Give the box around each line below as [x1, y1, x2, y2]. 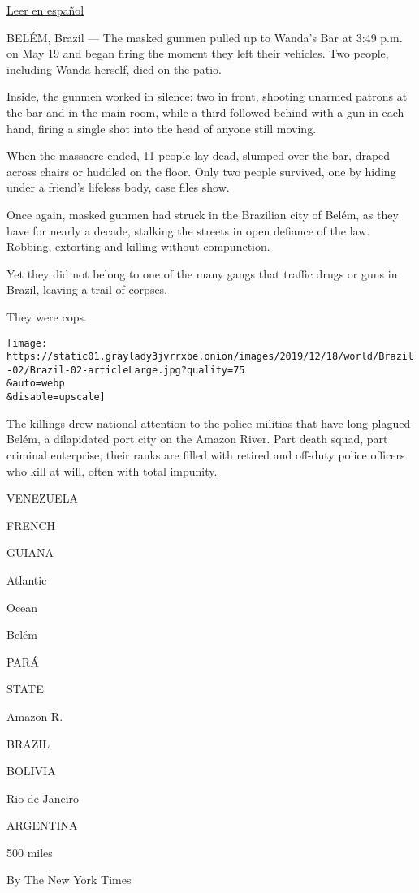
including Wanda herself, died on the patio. [6, 60, 222, 77]
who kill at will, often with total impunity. [6, 462, 218, 479]
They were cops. [6, 308, 87, 325]
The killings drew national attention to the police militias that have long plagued [6, 414, 411, 431]
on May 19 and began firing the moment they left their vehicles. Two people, [6, 45, 389, 62]
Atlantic [6, 571, 47, 588]
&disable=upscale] [6, 391, 106, 403]
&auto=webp [6, 377, 65, 390]
